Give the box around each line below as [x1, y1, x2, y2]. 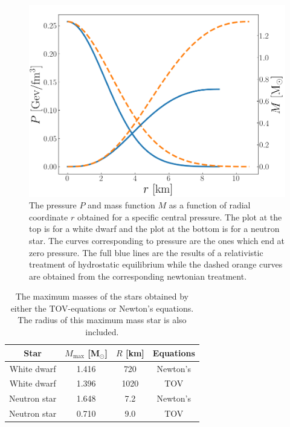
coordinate [29, 210, 68, 223]
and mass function [88, 199, 155, 211]
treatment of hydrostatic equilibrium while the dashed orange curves [29, 258, 283, 271]
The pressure [29, 199, 77, 211]
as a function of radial [169, 199, 251, 211]
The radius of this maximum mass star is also [18, 313, 187, 326]
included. [85, 326, 119, 338]
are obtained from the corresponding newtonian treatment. [29, 269, 247, 282]
